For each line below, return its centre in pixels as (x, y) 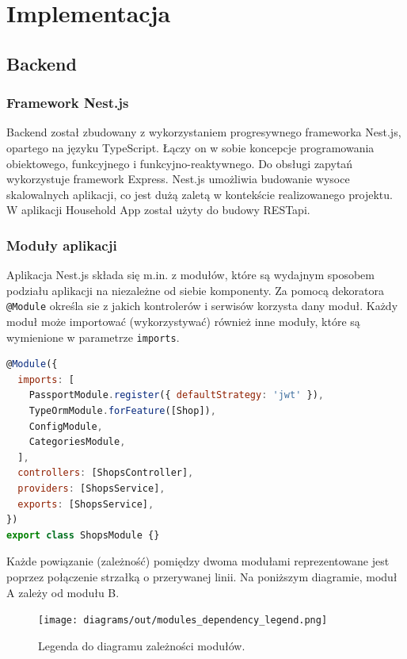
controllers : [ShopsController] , (106, 473)
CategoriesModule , (77, 442)
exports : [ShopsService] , (86, 504)
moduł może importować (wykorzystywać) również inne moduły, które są (183, 321)
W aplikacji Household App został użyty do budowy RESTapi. (158, 210)
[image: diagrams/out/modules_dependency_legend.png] (183, 621)
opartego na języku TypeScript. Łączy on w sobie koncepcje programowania (190, 147)
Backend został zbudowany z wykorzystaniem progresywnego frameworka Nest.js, (204, 132)
